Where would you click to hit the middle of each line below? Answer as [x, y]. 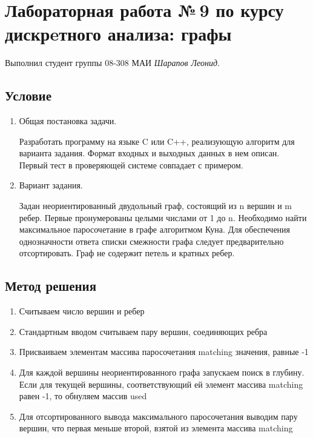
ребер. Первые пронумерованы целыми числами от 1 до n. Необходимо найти [163, 217]
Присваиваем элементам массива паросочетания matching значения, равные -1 [164, 352]
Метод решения [51, 286]
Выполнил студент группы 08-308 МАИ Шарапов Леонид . [112, 63]
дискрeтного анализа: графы [118, 34]
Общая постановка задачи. [68, 121]
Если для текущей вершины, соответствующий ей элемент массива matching [161, 384]
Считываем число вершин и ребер [82, 311]
